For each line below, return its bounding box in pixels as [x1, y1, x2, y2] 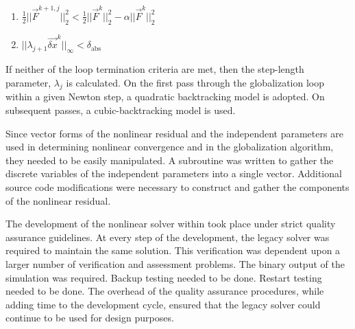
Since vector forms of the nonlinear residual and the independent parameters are [5, 126, 343, 140]
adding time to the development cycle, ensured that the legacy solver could [5, 297, 321, 311]
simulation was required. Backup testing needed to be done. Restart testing [5, 270, 322, 284]
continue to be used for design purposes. [5, 310, 174, 325]
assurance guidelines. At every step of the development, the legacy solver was [5, 229, 330, 244]
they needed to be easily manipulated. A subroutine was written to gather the [5, 152, 334, 167]
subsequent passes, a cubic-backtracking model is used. [5, 103, 236, 117]
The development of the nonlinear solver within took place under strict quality [5, 216, 336, 231]
